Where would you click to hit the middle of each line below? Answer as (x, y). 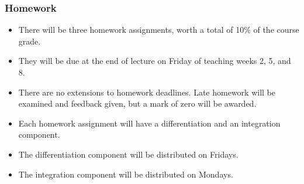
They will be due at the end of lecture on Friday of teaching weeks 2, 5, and (155, 61)
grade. (30, 41)
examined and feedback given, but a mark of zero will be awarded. (137, 103)
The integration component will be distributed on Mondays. (126, 174)
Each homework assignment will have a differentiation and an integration (149, 123)
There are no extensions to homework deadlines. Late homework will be (147, 92)
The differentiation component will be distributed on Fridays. (128, 154)
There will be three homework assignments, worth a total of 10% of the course (159, 30)
